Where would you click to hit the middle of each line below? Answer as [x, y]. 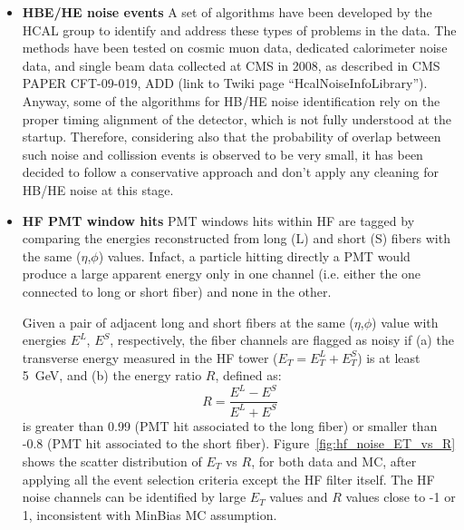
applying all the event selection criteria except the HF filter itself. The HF [228, 479]
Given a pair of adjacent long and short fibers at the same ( [188, 322]
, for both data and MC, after [334, 461]
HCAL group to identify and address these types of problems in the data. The [239, 29]
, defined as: [248, 375]
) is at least [389, 357]
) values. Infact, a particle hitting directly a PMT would [254, 255]
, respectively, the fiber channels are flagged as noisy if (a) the [282, 340]
